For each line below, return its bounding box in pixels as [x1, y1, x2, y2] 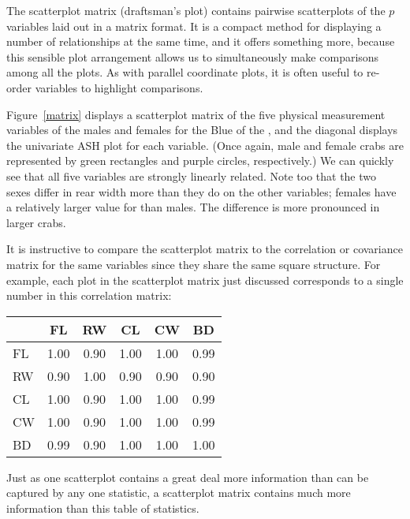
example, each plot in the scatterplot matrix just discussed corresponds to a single [6, 271, 404, 288]
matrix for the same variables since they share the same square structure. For [6, 256, 381, 272]
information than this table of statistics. [6, 499, 199, 516]
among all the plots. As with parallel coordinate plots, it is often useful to [6, 64, 363, 80]
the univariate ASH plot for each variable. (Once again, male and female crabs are [6, 136, 404, 153]
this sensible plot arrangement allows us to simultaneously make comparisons [6, 48, 379, 65]
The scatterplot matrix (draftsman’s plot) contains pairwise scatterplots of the [6, 2, 386, 18]
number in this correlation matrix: [6, 287, 172, 304]
